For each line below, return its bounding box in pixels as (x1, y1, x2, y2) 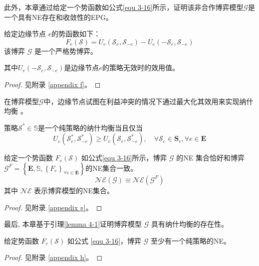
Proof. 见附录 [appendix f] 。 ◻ (4, 79, 101, 89)
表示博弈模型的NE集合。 (34, 185, 114, 195)
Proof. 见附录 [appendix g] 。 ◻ (4, 202, 102, 212)
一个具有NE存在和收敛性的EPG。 (4, 11, 113, 22)
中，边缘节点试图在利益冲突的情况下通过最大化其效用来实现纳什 (43, 96, 254, 106)
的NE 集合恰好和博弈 (176, 152, 245, 163)
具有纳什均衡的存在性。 (151, 219, 229, 229)
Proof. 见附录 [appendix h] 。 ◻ (4, 252, 103, 263)
